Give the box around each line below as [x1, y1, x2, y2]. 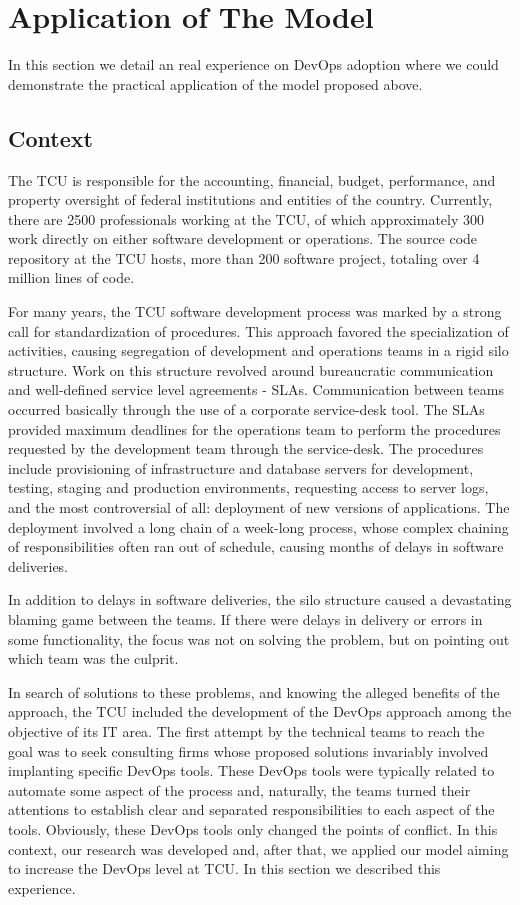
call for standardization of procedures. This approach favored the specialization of [8, 320, 509, 341]
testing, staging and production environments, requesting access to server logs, [8, 477, 489, 498]
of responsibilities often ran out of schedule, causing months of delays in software [8, 536, 504, 557]
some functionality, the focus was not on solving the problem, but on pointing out [8, 628, 510, 649]
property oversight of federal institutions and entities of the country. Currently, [8, 189, 493, 210]
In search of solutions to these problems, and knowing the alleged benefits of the [8, 681, 500, 702]
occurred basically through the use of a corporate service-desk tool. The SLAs [8, 399, 485, 420]
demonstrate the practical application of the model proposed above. [8, 73, 423, 94]
